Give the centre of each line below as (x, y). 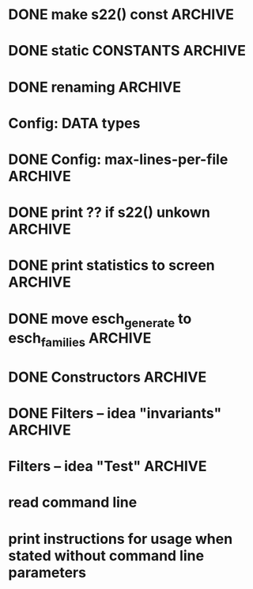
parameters (47, 572)
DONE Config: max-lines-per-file (118, 159)
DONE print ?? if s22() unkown (110, 213)
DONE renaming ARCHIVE (95, 87)
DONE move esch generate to (100, 320)
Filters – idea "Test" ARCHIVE (108, 467)
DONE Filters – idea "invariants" (115, 414)
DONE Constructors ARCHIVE (108, 377)
